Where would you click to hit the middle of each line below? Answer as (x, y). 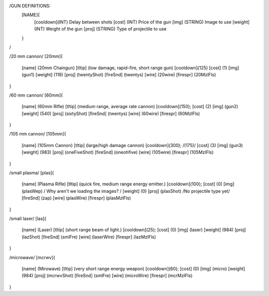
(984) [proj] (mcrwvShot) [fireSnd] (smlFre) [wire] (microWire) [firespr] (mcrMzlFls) (107, 276)
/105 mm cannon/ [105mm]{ (38, 134)
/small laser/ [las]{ (28, 218)
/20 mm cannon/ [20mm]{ (36, 56)
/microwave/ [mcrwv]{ (32, 257)
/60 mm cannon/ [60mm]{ (36, 95)
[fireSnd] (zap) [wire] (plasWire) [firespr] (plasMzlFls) (76, 198)
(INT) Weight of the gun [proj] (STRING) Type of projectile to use (100, 29)
